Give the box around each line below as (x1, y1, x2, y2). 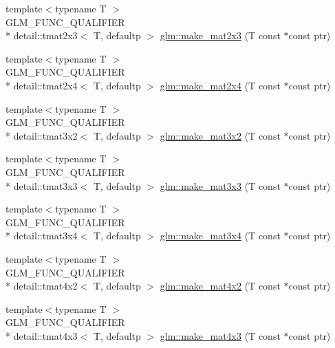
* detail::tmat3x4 (6, 228, 78, 243)
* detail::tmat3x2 (6, 128, 78, 142)
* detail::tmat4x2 (6, 279, 78, 293)
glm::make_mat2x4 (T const (160, 78, 281, 92)
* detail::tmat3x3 (6, 178, 78, 193)
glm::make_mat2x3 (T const (160, 28, 281, 43)
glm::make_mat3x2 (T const (160, 128, 281, 142)
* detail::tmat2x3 (6, 28, 78, 43)
